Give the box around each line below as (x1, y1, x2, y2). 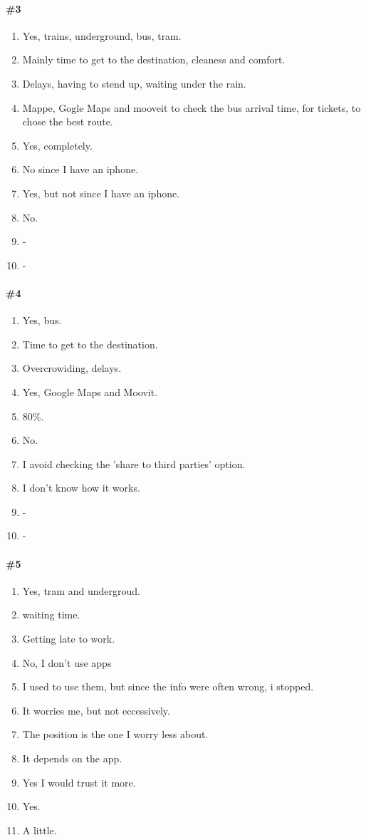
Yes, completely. (22, 138, 93, 152)
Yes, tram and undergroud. (22, 583, 140, 598)
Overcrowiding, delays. (22, 361, 122, 375)
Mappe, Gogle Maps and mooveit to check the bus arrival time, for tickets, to (22, 100, 361, 115)
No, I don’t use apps (22, 655, 112, 670)
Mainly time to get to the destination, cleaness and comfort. (22, 52, 286, 67)
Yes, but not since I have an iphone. (22, 185, 180, 200)
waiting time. (22, 607, 80, 622)
